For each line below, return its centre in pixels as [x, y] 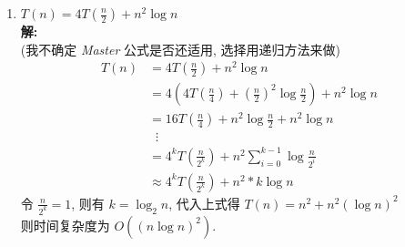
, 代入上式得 [204, 203]
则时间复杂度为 [65, 225]
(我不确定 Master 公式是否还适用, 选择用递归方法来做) [181, 49]
